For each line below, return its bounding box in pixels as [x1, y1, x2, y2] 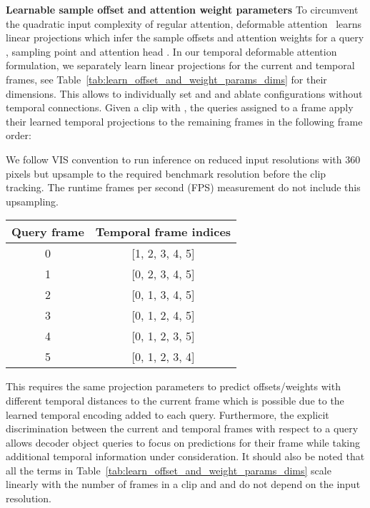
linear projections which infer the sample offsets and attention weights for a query [6, 30, 364, 45]
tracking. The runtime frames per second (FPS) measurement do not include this [6, 180, 361, 195]
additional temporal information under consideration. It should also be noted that [6, 449, 365, 464]
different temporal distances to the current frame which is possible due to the [6, 392, 344, 407]
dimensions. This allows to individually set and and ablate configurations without [6, 86, 363, 101]
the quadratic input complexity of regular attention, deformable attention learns [6, 16, 362, 31]
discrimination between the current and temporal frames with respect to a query [6, 421, 359, 436]
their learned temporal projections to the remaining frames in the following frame [6, 113, 363, 128]
